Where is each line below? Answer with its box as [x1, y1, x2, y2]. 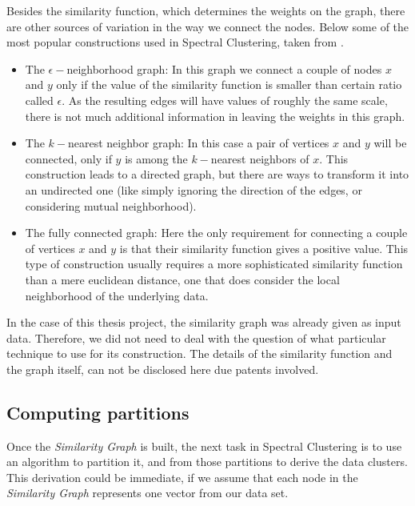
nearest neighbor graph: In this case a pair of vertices [68, 135, 329, 151]
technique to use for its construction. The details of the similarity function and [6, 345, 393, 362]
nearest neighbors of [210, 150, 309, 167]
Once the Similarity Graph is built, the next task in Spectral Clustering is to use [6, 437, 402, 454]
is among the [125, 150, 188, 167]
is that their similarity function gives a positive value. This [119, 239, 409, 256]
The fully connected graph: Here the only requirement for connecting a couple [25, 224, 408, 241]
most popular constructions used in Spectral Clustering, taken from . [6, 34, 344, 50]
